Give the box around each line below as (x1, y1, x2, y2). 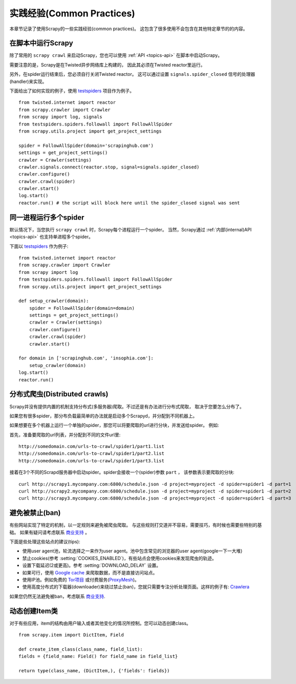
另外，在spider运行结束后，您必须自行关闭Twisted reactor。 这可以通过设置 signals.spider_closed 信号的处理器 (9, 71, 256, 77)
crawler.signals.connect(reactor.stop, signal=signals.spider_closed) (18, 164, 200, 170)
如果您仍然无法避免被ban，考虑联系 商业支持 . (9, 593, 105, 599)
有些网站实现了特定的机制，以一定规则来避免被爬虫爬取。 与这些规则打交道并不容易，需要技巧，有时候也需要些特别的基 (9, 522, 262, 528)
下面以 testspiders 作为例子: (9, 243, 69, 249)
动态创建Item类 (9, 607, 58, 615)
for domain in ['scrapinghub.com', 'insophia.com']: (18, 355, 154, 361)
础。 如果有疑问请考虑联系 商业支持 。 (9, 529, 90, 535)
